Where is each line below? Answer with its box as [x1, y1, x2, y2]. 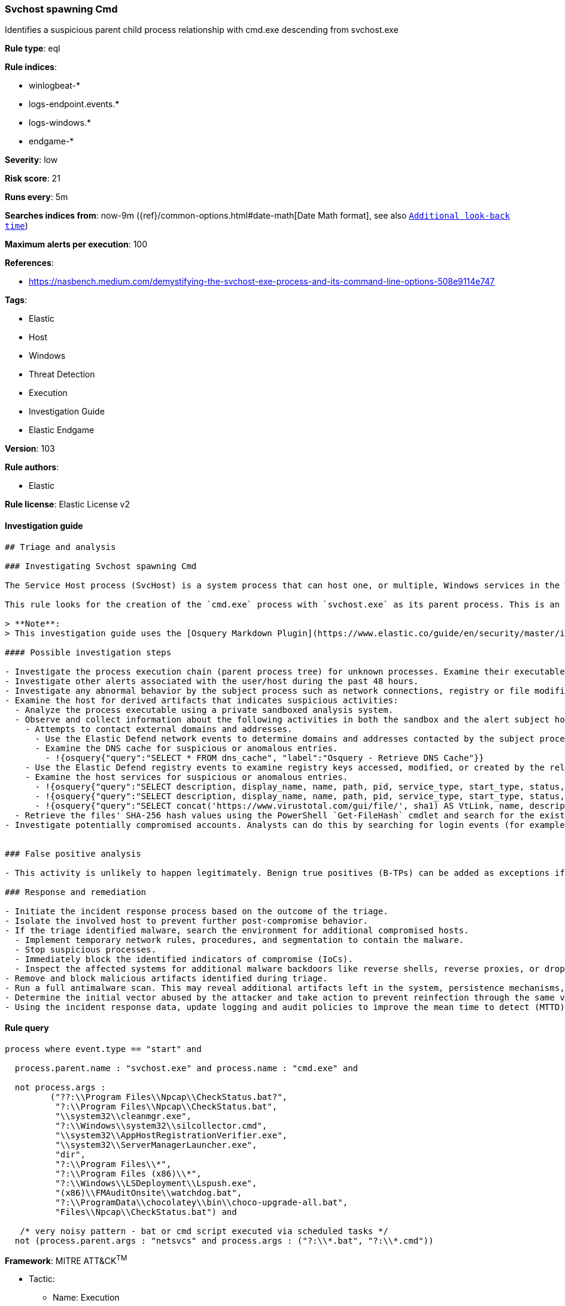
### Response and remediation [5, 887, 147, 897]
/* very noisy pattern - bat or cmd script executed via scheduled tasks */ [20, 1226, 388, 1236]
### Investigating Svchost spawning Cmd [5, 561, 197, 571]
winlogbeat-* [29, 80, 80, 91]
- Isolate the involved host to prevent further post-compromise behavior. [5, 915, 368, 926]
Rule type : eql [5, 43, 60, 54]
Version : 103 [5, 443, 55, 454]
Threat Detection [29, 369, 95, 380]
